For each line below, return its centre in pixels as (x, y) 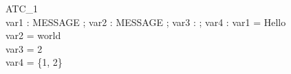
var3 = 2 (24, 48)
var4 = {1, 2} (34, 62)
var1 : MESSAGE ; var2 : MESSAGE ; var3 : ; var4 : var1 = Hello (146, 22)
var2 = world (33, 35)
